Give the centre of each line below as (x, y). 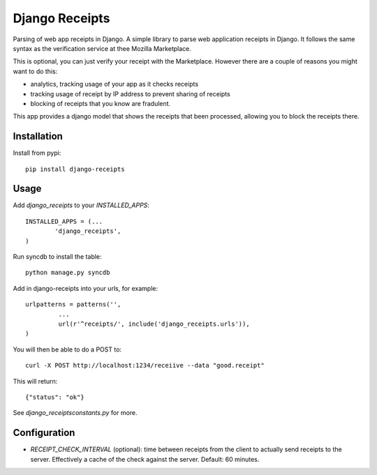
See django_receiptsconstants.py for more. (75, 413)
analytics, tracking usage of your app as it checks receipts (114, 84)
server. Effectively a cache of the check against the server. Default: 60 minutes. (145, 459)
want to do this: (35, 71)
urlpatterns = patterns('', (73, 304)
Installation (38, 136)
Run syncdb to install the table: (57, 257)
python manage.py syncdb (68, 273)
